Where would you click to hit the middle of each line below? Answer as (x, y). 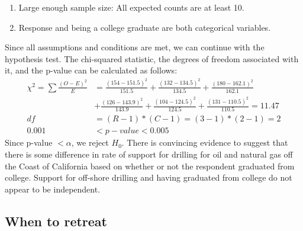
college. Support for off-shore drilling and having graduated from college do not (149, 177)
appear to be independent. (53, 189)
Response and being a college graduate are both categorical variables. (145, 27)
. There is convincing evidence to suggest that (205, 142)
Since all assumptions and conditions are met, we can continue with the (135, 47)
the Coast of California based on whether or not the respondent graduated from (150, 166)
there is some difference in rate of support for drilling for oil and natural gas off (149, 154)
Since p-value (29, 142)
